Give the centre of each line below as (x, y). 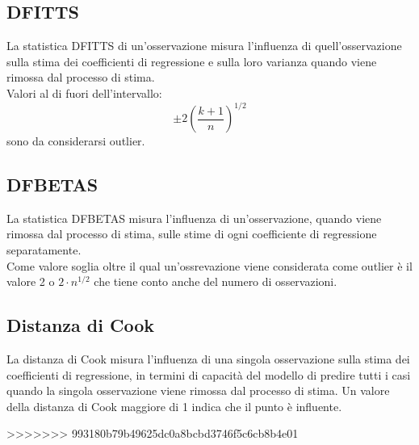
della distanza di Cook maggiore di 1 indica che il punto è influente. (174, 406)
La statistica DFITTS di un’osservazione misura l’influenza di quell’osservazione (204, 46)
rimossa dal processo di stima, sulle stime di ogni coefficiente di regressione (192, 234)
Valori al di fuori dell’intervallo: (84, 92)
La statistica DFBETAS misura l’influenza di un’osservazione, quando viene (194, 218)
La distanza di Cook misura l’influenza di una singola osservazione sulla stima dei (208, 359)
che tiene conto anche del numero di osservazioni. (216, 281)
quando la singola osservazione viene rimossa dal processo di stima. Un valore (198, 390)
